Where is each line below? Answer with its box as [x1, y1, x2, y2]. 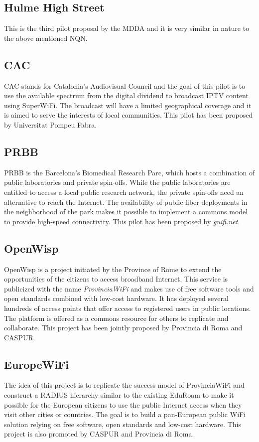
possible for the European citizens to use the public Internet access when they [4, 399, 242, 410]
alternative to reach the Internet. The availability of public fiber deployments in [4, 196, 248, 207]
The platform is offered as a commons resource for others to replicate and [4, 312, 229, 323]
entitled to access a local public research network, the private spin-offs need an [4, 186, 244, 197]
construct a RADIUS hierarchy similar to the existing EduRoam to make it [4, 390, 234, 400]
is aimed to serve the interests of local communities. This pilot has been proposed [4, 110, 253, 120]
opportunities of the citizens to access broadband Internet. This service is [4, 274, 228, 284]
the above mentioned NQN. [4, 32, 88, 43]
